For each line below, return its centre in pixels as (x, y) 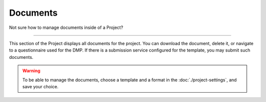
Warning (31, 71)
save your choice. (40, 86)
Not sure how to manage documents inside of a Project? (66, 27)
